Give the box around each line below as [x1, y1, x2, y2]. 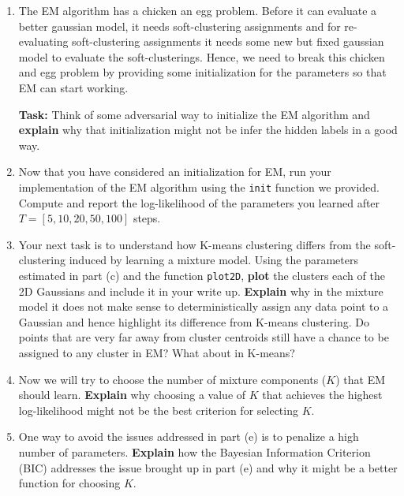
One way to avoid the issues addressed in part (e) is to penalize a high [18, 428, 359, 445]
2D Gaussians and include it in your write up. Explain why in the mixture [18, 282, 383, 299]
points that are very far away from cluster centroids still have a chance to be [18, 329, 389, 345]
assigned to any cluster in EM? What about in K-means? [18, 345, 295, 360]
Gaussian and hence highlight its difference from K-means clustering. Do [18, 313, 369, 330]
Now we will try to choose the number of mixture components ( [18, 371, 327, 387]
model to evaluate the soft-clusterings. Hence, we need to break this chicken [18, 48, 385, 65]
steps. [133, 210, 161, 226]
